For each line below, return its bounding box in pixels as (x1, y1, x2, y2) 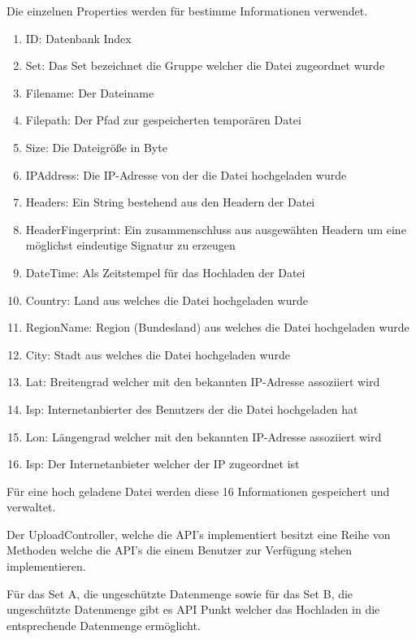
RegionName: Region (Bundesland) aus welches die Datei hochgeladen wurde (25, 319, 409, 336)
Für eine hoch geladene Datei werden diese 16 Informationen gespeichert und (6, 482, 390, 499)
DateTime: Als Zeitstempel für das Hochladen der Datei (25, 263, 305, 280)
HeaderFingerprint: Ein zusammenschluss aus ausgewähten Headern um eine (25, 220, 406, 237)
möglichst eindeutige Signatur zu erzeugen (25, 237, 236, 254)
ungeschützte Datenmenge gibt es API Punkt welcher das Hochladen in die (6, 601, 380, 618)
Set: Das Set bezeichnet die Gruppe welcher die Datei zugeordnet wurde (25, 57, 385, 74)
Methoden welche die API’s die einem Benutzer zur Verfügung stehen (6, 541, 352, 559)
